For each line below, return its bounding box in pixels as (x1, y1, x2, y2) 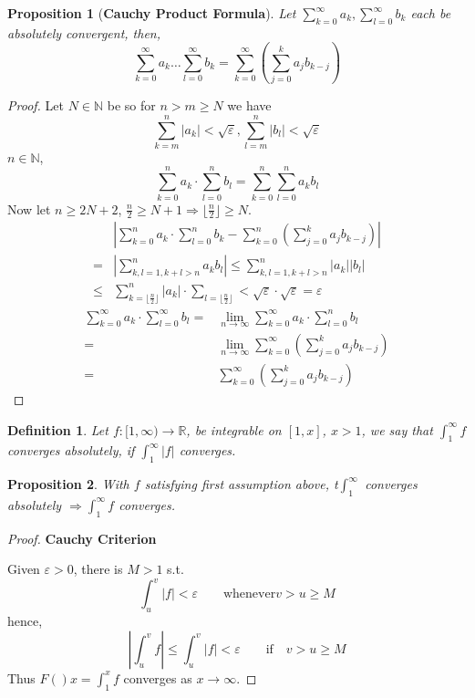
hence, (7, 611, 43, 630)
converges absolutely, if (7, 441, 135, 460)
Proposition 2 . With (7, 474, 129, 494)
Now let (7, 199, 51, 218)
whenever (222, 588, 276, 601)
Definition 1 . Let (7, 420, 108, 439)
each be (410, 4, 451, 22)
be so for (107, 96, 156, 115)
